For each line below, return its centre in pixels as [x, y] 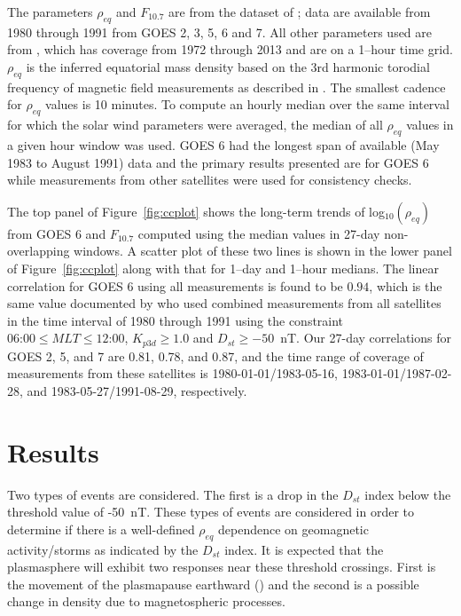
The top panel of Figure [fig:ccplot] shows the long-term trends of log [196, 211]
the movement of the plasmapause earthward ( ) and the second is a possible [213, 584]
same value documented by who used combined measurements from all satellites [224, 303]
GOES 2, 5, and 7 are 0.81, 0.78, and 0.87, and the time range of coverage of [215, 355]
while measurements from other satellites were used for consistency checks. [210, 180]
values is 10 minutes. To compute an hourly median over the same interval [247, 104]
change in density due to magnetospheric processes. [146, 601]
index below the [408, 494]
